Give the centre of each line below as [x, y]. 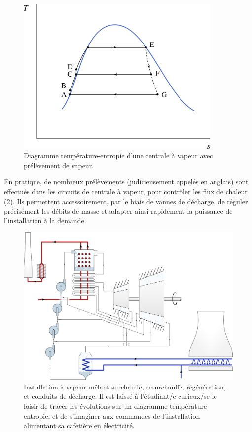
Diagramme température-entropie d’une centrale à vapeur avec [118, 155]
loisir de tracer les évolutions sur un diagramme [96, 406]
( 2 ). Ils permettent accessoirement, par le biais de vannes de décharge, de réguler [126, 201]
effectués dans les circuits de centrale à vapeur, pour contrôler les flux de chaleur [126, 192]
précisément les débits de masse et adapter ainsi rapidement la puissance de [118, 211]
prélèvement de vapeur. [59, 165]
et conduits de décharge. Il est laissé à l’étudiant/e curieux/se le [120, 396]
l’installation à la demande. [45, 220]
